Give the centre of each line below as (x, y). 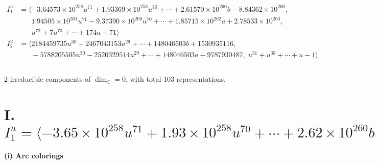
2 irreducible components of (48, 79)
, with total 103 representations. (176, 79)
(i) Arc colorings (34, 156)
